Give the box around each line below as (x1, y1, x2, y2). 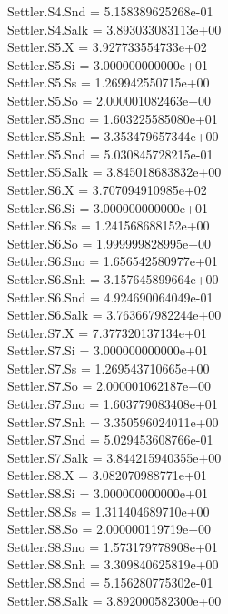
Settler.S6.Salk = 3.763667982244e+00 (7, 305, 222, 324)
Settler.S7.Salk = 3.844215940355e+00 (7, 447, 222, 466)
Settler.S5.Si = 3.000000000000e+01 (7, 55, 208, 74)
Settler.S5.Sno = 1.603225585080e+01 (7, 108, 218, 128)
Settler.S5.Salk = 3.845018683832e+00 (7, 162, 222, 181)
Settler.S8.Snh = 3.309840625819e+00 (7, 555, 219, 574)
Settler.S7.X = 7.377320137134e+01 (7, 322, 207, 342)
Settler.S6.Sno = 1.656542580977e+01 (7, 251, 218, 271)
